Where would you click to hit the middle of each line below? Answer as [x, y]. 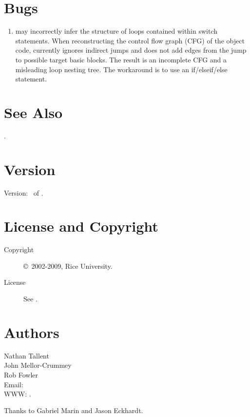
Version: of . [24, 192]
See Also [33, 112]
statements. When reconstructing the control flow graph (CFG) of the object [130, 40]
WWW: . [18, 394]
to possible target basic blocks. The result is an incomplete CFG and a [121, 59]
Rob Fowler [21, 374]
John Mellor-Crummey [38, 365]
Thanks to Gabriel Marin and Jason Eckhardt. [74, 410]
